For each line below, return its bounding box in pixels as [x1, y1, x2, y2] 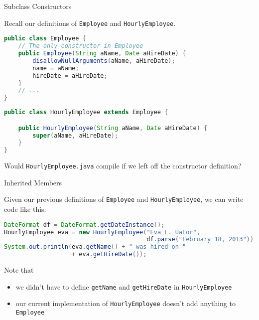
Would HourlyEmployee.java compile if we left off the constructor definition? [4, 160, 242, 171]
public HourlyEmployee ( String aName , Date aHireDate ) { [18, 124, 208, 132]
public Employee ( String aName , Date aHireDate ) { [18, 50, 186, 57]
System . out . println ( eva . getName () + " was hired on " [4, 243, 186, 251]
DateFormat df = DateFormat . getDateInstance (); [4, 221, 165, 228]
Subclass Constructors [4, 1, 72, 11]
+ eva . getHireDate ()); [72, 251, 147, 258]
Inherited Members [4, 177, 62, 187]
